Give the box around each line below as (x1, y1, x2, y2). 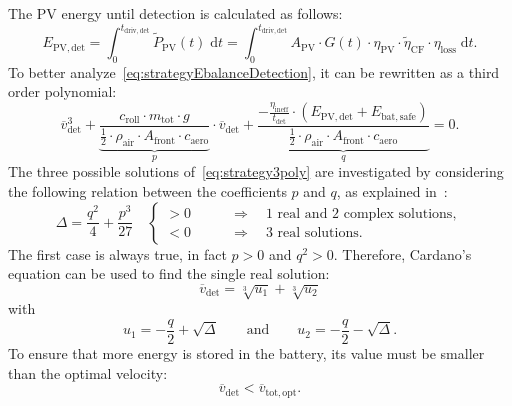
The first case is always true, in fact (8, 243, 227, 264)
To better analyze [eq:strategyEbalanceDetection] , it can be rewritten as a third (8, 61, 500, 82)
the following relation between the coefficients (8, 181, 287, 202)
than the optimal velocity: (8, 362, 168, 383)
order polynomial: (8, 81, 117, 102)
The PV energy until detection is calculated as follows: (8, 3, 343, 23)
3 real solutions (265, 226, 359, 241)
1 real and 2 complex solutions (265, 207, 453, 222)
